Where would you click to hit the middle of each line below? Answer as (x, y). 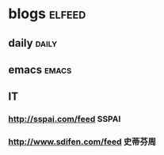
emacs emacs (40, 69)
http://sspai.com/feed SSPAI (65, 119)
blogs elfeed (47, 14)
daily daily (33, 43)
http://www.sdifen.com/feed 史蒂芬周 (82, 142)
